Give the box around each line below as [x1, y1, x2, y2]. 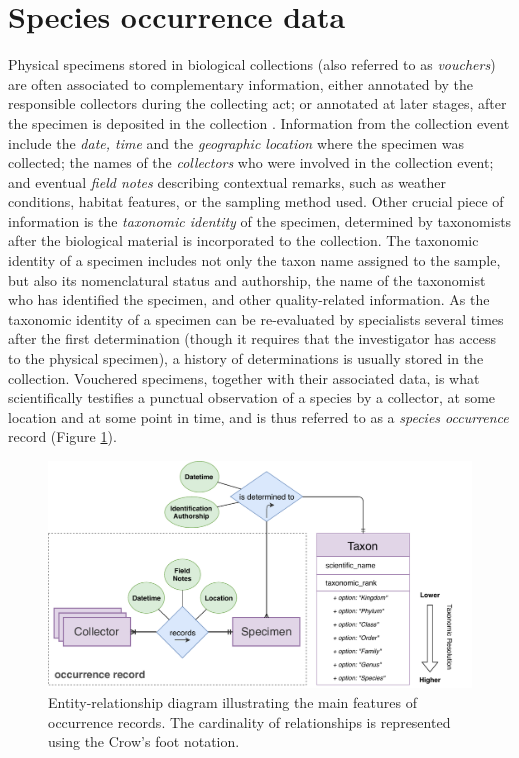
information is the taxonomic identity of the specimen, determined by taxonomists [8, 210, 512, 231]
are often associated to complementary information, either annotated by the [8, 73, 474, 94]
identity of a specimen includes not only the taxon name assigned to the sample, [8, 250, 501, 271]
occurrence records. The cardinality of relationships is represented [48, 711, 451, 732]
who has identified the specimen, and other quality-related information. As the [8, 289, 490, 310]
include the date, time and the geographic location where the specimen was [8, 132, 465, 153]
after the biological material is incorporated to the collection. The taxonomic [8, 230, 479, 251]
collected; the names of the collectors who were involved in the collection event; [8, 152, 494, 173]
